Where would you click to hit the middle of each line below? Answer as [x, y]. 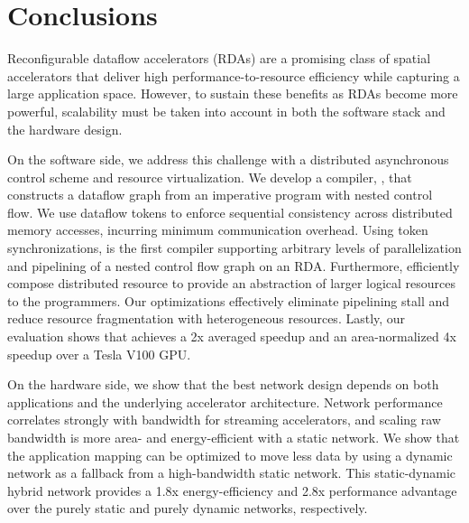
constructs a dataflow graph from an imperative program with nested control [220, 195]
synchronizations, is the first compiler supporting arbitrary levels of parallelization [234, 248]
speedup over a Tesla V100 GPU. [99, 354]
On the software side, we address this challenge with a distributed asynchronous [228, 159]
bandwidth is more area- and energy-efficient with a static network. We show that [234, 437]
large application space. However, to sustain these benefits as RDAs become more [233, 93]
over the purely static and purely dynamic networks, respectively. [188, 508]
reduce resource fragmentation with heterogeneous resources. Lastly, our [207, 318]
